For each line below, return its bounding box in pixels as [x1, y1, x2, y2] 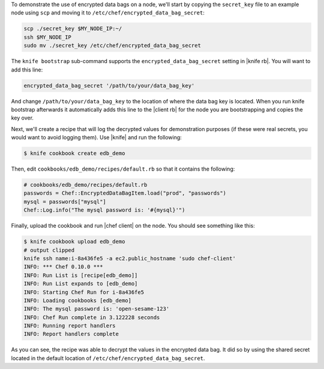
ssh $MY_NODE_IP [23, 34, 72, 40]
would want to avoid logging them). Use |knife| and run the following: [11, 134, 182, 141]
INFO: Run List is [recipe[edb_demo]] [23, 272, 138, 279]
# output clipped [23, 246, 75, 254]
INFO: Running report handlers [23, 322, 116, 329]
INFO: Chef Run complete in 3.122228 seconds [23, 314, 160, 321]
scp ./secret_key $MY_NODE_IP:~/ [23, 25, 122, 32]
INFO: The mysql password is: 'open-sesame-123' [23, 305, 170, 313]
